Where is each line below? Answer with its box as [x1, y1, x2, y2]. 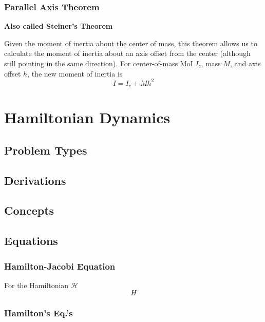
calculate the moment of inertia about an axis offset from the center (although [4, 48, 251, 59]
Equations [4, 233, 58, 249]
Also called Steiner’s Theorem [4, 21, 113, 31]
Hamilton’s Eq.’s [4, 307, 73, 319]
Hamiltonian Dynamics [4, 107, 171, 128]
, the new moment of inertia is [27, 68, 123, 79]
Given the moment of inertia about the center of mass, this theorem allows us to [4, 37, 257, 48]
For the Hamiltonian [4, 279, 69, 290]
